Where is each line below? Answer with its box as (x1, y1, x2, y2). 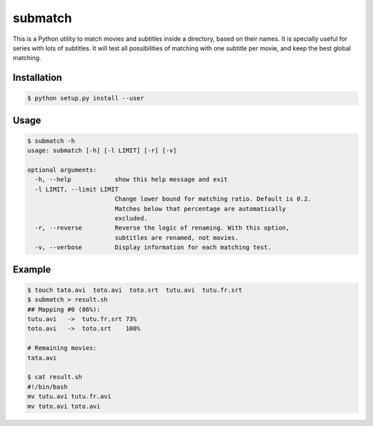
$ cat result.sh (27, 373, 83, 381)
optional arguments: (27, 166, 97, 174)
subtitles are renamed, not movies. (114, 234, 239, 241)
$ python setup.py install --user (27, 94, 144, 102)
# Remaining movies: (27, 344, 97, 352)
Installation (12, 72, 62, 84)
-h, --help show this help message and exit (35, 176, 228, 183)
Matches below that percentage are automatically (114, 205, 287, 212)
